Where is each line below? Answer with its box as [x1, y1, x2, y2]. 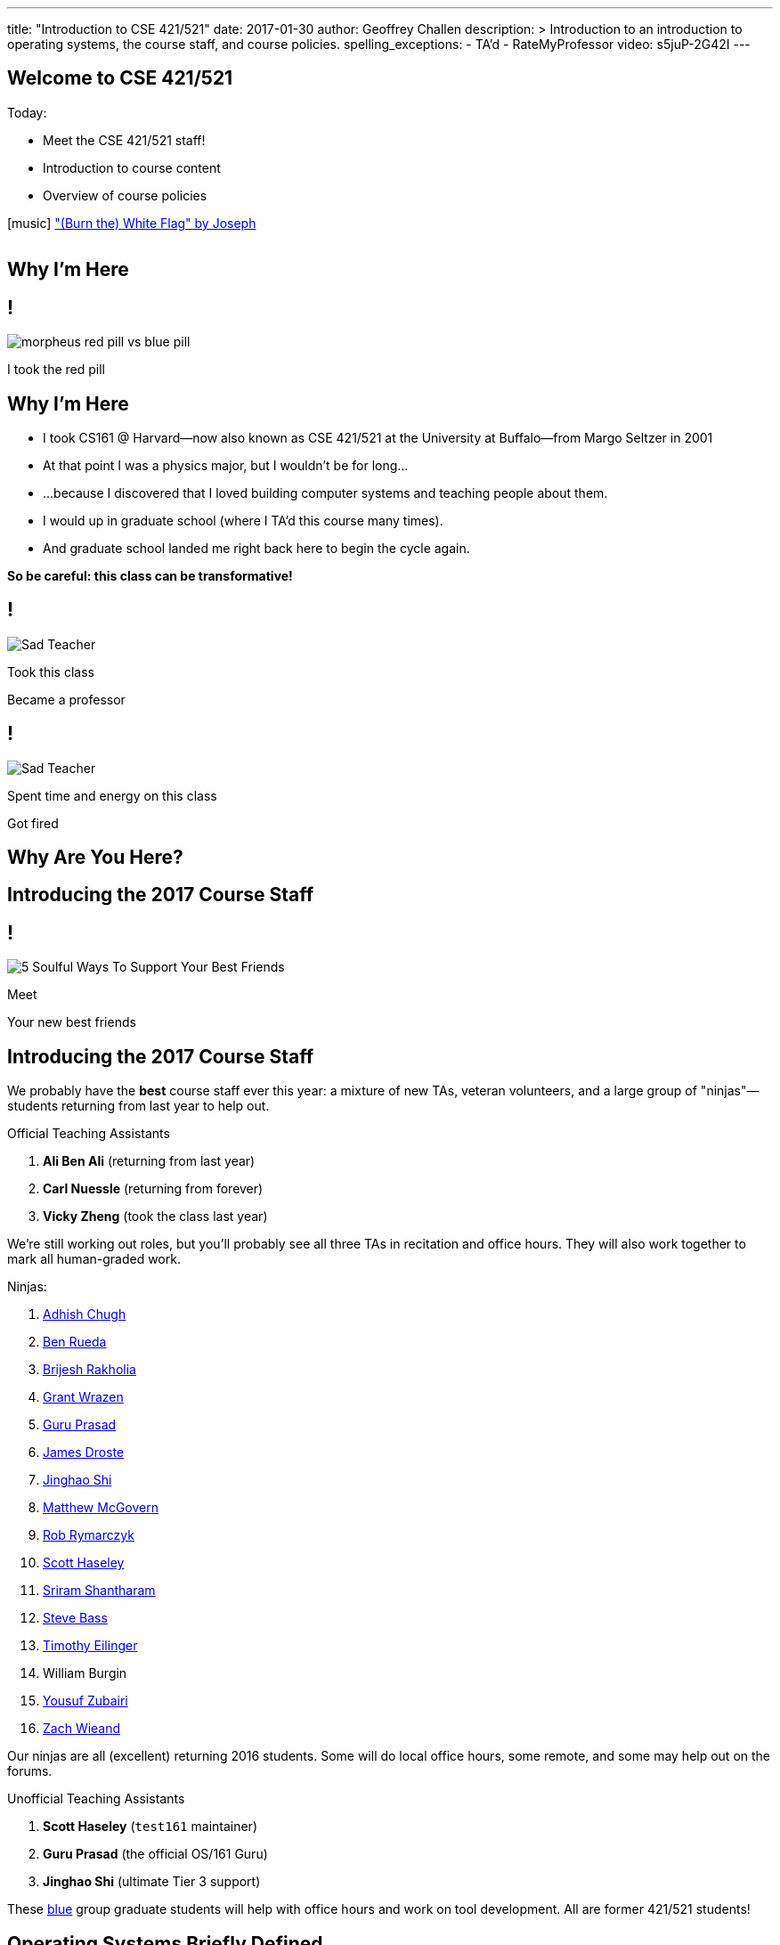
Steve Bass [43, 1610, 108, 1626]
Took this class [7, 663, 94, 680]
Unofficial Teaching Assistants [7, 1791, 185, 1807]
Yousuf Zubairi [43, 1693, 128, 1709]
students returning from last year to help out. [7, 1098, 270, 1114]
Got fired [7, 815, 59, 831]
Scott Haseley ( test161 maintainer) [43, 1819, 257, 1835]
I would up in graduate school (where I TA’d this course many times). [43, 512, 443, 528]
